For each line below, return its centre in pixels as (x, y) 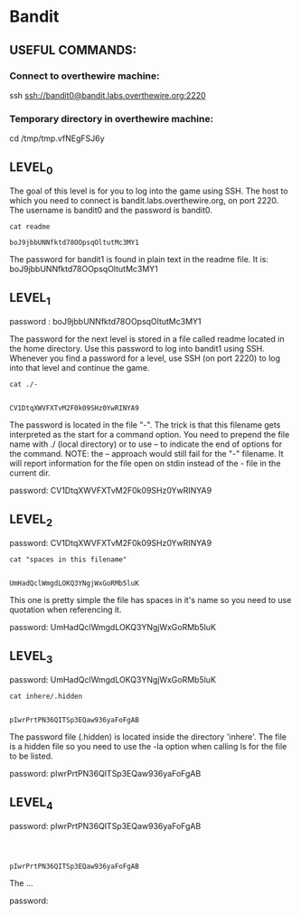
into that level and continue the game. (80, 368)
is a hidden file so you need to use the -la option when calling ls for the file (148, 747)
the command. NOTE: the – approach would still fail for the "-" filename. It (146, 454)
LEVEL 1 (30, 298)
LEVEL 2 (31, 520)
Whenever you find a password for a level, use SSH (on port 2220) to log (145, 358)
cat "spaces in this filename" (68, 560)
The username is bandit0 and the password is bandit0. (111, 211)
